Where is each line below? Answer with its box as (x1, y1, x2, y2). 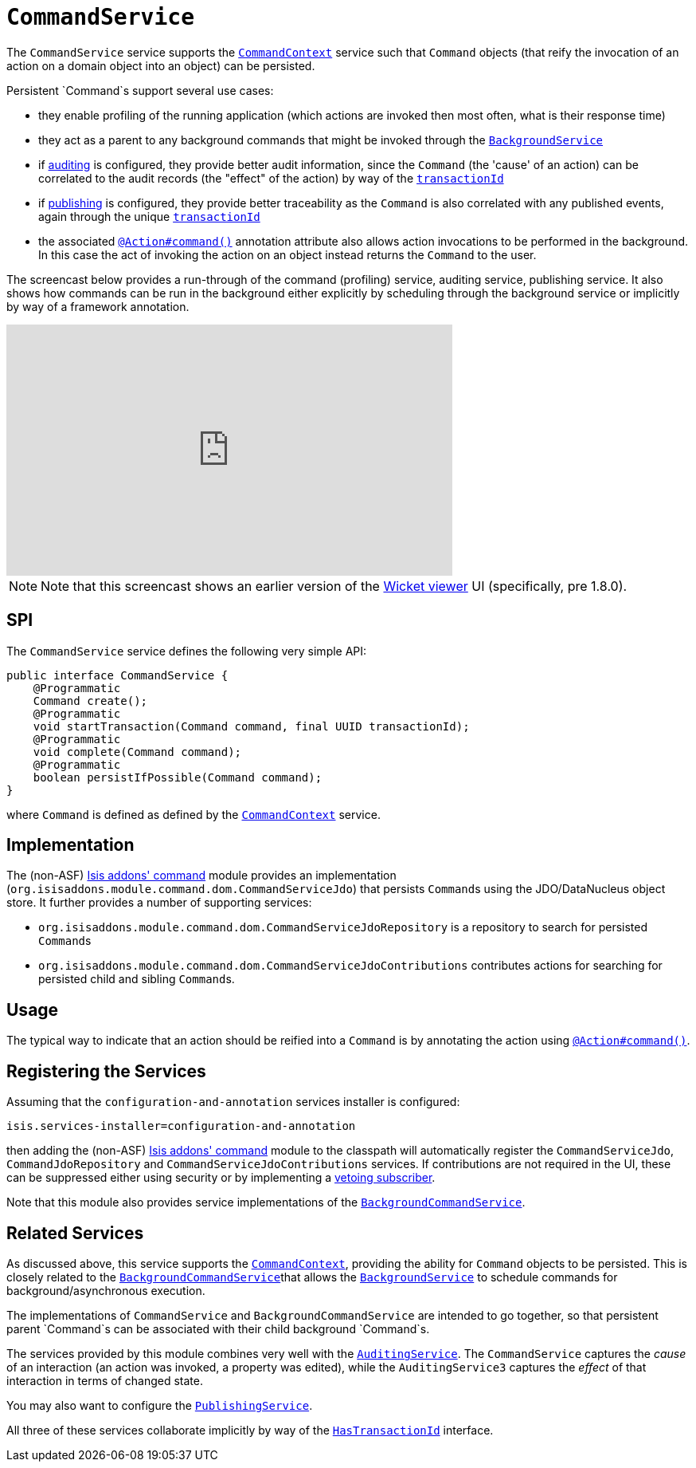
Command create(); (33, 694, 148, 707)
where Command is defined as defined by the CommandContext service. (6, 807, 381, 821)
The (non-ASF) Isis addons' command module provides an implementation (6, 868, 397, 883)
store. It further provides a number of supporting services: (6, 895, 312, 910)
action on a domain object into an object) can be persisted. (6, 58, 315, 73)
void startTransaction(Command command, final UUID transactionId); (33, 719, 470, 733)
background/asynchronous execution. (6, 1283, 205, 1297)
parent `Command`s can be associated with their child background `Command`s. (6, 1321, 430, 1336)
